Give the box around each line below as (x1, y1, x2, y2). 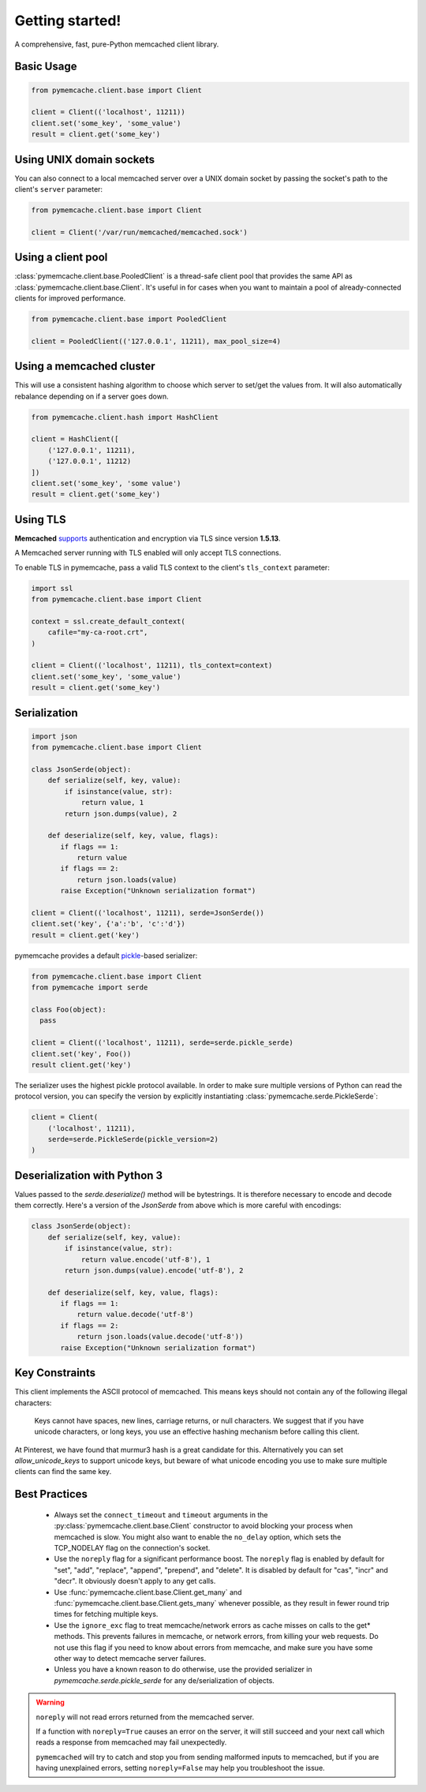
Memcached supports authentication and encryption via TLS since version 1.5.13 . (14, 533, 281, 543)
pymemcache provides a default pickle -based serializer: (14, 951, 198, 960)
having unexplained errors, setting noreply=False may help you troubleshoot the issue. (35, 1764, 325, 1773)
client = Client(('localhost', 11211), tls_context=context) (31, 661, 273, 670)
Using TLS (14, 513, 66, 526)
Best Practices (14, 1487, 88, 1501)
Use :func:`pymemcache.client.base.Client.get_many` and (54, 1587, 242, 1597)
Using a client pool (14, 251, 108, 264)
